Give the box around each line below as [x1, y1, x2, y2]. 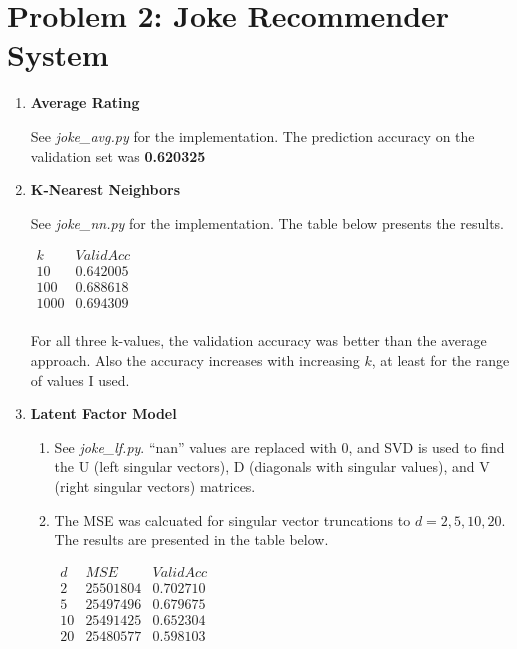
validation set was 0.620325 [30, 145, 206, 166]
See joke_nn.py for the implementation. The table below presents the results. [30, 212, 504, 233]
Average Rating [30, 92, 140, 113]
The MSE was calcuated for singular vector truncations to [54, 509, 411, 530]
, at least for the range [371, 350, 510, 371]
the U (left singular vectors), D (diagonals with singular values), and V [54, 456, 490, 477]
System [7, 34, 109, 75]
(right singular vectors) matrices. [54, 476, 256, 496]
